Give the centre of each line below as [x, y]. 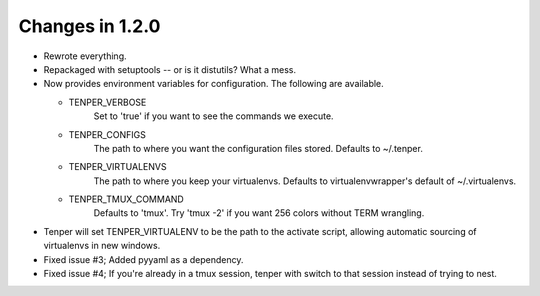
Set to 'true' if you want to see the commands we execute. [213, 116]
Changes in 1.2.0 [89, 26]
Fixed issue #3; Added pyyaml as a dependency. [143, 259]
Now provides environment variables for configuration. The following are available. [213, 84]
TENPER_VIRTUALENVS [117, 167]
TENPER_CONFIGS [107, 134]
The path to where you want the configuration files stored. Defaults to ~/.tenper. [258, 148]
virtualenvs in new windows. [102, 246]
